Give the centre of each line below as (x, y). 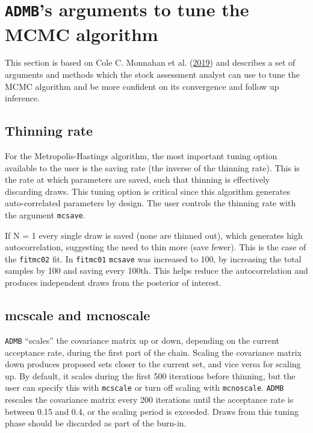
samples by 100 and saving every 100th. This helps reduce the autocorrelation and (156, 270)
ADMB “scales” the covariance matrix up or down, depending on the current (142, 340)
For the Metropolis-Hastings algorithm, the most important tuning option (141, 156)
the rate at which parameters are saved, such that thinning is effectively (138, 179)
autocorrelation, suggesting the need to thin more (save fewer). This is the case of (156, 247)
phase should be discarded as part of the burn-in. (96, 423)
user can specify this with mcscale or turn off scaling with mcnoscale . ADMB (144, 387)
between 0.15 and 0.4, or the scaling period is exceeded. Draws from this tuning (152, 411)
